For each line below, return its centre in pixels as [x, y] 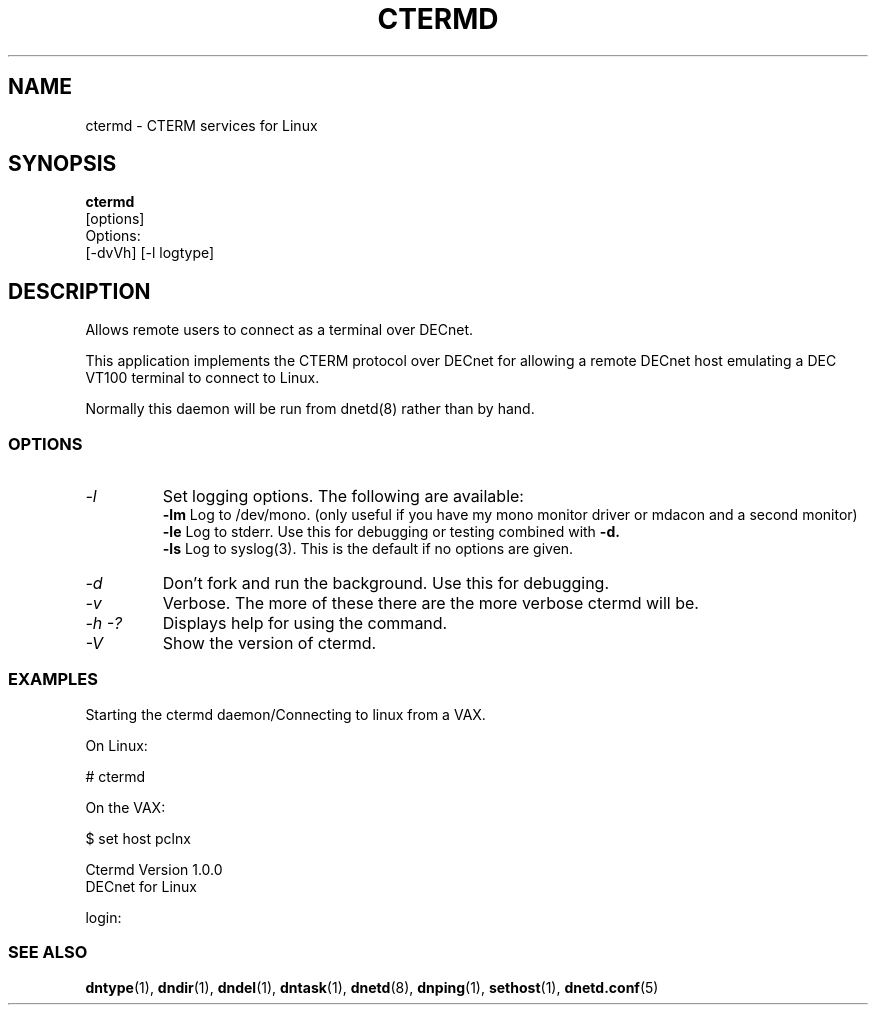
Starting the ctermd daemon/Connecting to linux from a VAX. [285, 714]
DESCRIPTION [79, 291]
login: [103, 917]
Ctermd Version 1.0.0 [154, 869]
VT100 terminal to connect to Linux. [202, 378]
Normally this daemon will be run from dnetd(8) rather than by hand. [310, 409]
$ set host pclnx [138, 838]
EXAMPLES [53, 679]
